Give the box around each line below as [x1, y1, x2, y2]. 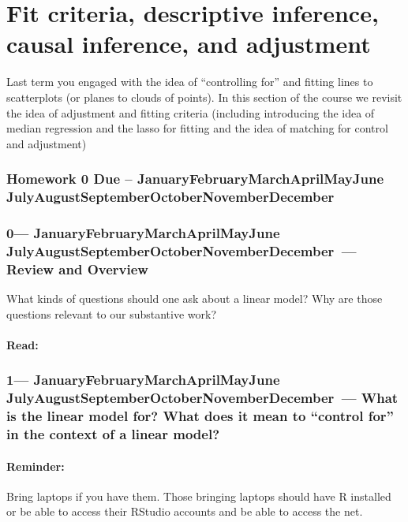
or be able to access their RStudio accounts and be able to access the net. [6, 503, 363, 520]
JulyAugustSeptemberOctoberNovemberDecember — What [6, 388, 399, 408]
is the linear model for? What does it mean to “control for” [6, 406, 394, 426]
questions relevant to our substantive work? [6, 305, 217, 322]
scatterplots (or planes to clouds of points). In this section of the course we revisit [6, 88, 402, 105]
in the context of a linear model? [6, 424, 220, 444]
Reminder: [6, 457, 65, 474]
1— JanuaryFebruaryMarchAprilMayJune [6, 370, 280, 390]
